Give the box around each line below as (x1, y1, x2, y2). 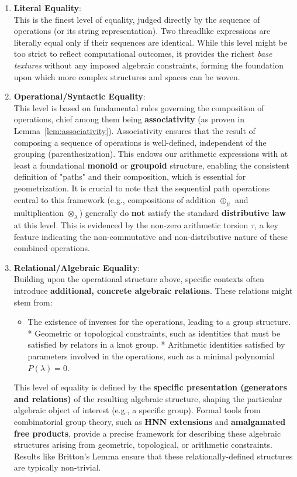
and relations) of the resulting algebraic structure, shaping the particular (13, 392, 282, 404)
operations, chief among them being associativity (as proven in (13, 113, 245, 125)
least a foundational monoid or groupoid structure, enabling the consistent (13, 159, 289, 171)
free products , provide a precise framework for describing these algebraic (13, 427, 281, 439)
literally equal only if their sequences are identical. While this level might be (13, 36, 288, 48)
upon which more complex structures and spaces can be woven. (13, 70, 240, 83)
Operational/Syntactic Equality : (13, 90, 146, 102)
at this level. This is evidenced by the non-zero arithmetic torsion (13, 219, 248, 231)
